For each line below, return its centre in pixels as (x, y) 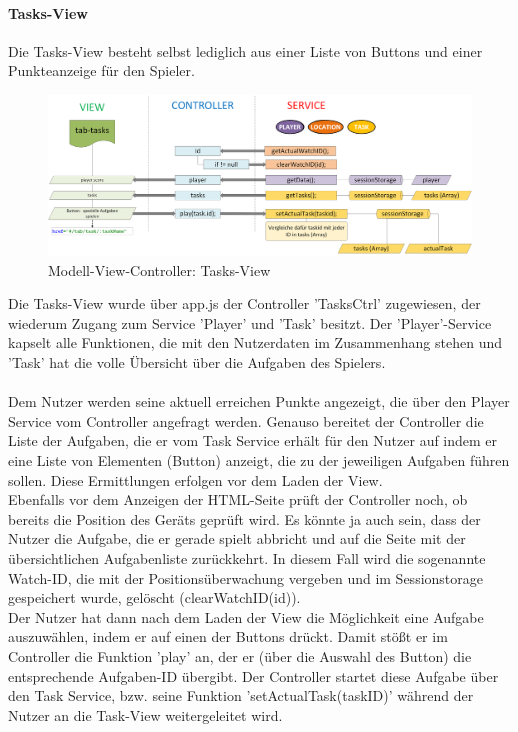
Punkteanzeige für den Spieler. (101, 70)
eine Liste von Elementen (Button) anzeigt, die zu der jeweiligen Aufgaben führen (259, 459)
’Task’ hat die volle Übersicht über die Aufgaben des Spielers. (197, 362)
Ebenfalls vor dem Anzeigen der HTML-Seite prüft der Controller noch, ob (238, 499)
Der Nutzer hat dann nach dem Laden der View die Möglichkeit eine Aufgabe (246, 616)
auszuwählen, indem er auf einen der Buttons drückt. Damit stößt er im (228, 636)
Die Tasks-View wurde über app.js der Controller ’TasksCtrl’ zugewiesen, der (244, 303)
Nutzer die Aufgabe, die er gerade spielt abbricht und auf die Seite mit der (237, 538)
